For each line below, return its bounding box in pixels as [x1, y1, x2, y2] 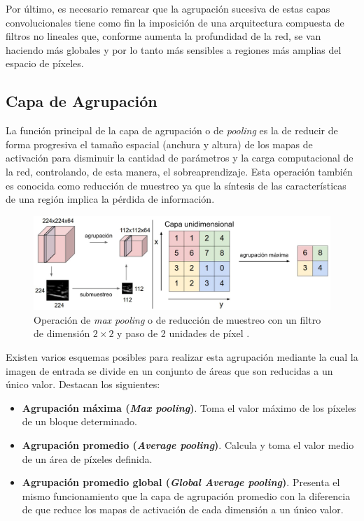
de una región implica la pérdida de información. [6, 192, 215, 206]
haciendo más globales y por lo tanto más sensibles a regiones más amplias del [6, 42, 342, 57]
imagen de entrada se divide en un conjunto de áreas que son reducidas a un [6, 363, 333, 378]
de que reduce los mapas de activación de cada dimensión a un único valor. [22, 502, 344, 517]
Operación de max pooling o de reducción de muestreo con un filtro [34, 312, 321, 327]
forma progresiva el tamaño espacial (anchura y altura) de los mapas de [6, 136, 313, 151]
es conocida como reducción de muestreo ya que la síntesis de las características [6, 178, 346, 192]
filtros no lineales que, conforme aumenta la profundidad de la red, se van [6, 29, 321, 43]
